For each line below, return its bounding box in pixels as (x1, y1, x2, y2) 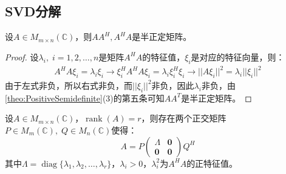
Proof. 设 (5, 50, 39, 63)
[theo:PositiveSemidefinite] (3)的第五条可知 (5, 91, 165, 104)
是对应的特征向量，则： (191, 50, 285, 63)
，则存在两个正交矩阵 (141, 112, 226, 124)
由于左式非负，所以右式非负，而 (5, 79, 132, 91)
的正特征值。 (186, 156, 238, 169)
